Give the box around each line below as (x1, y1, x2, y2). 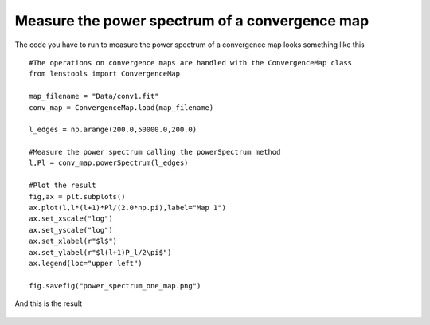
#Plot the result (29, 181, 96, 190)
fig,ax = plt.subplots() (29, 192, 126, 201)
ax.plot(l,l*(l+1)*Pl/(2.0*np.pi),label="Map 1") (29, 203, 227, 213)
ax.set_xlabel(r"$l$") (29, 237, 118, 246)
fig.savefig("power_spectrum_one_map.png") (29, 281, 201, 290)
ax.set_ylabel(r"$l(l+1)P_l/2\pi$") (29, 248, 172, 256)
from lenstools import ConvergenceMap (29, 69, 181, 79)
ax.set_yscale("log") (29, 225, 113, 234)
